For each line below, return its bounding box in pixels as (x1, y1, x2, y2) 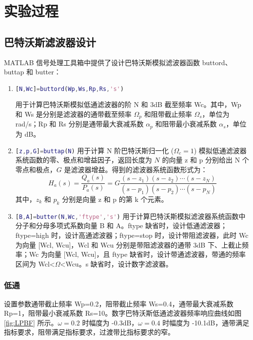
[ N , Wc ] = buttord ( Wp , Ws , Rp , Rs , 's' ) (15, 85, 124, 92)
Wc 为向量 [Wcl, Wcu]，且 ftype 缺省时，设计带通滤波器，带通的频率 (29, 249, 246, 259)
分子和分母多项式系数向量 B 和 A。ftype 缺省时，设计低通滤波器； (15, 220, 227, 231)
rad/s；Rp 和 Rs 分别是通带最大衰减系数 (15, 119, 144, 129)
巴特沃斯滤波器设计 (4, 34, 96, 49)
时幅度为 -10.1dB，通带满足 (162, 317, 250, 327)
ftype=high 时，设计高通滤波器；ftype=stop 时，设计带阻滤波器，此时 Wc (15, 230, 249, 240)
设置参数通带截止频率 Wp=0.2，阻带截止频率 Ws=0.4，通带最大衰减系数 (4, 298, 234, 308)
